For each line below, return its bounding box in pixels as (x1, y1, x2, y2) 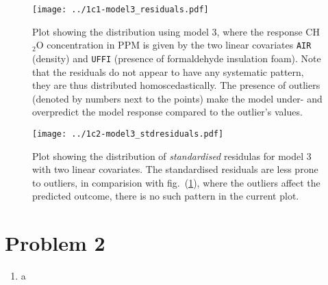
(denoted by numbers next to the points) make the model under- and (32, 91, 323, 105)
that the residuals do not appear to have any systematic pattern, (32, 64, 304, 79)
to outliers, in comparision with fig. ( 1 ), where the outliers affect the (32, 175, 320, 189)
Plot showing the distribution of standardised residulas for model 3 (32, 148, 312, 163)
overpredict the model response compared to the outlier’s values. (32, 105, 303, 119)
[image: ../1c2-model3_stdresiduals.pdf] (32, 128, 224, 139)
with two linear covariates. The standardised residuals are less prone (32, 162, 318, 176)
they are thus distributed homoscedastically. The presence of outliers (32, 78, 320, 92)
